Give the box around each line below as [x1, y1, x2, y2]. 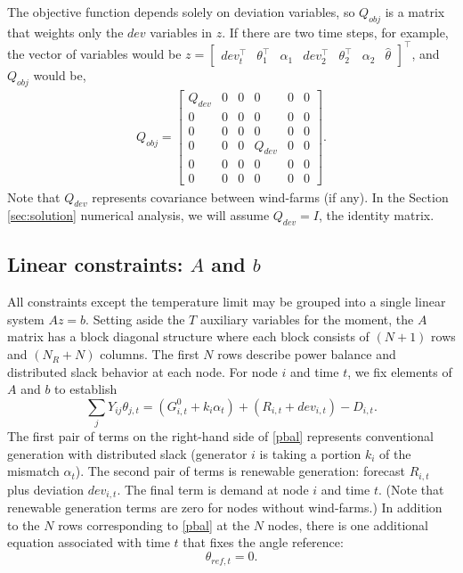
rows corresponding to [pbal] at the [58, 515, 250, 534]
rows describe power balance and [217, 345, 396, 364]
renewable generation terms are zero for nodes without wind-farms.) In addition [7, 498, 443, 517]
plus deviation [7, 479, 85, 498]
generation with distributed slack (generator [7, 444, 248, 462]
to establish [54, 380, 118, 398]
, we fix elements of [347, 362, 452, 381]
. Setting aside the [85, 309, 185, 328]
